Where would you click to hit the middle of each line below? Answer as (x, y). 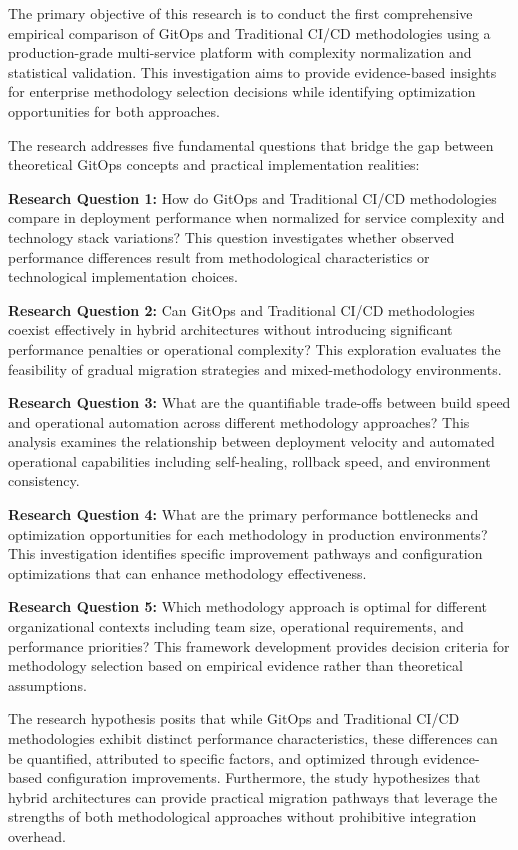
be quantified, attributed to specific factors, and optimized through (213, 757)
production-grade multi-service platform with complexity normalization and (240, 52)
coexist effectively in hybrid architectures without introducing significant (230, 329)
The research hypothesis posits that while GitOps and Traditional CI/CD (234, 718)
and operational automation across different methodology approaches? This (239, 421)
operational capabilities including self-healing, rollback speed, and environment (249, 460)
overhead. (37, 835)
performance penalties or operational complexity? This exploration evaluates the (254, 348)
